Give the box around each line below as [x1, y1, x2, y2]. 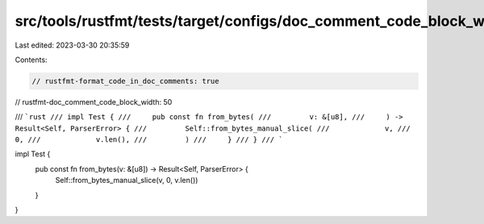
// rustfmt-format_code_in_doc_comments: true [31, 77, 219, 85]
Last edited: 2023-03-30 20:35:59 [15, 40, 130, 50]
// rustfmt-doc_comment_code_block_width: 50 [15, 97, 173, 106]
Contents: [15, 55, 48, 64]
